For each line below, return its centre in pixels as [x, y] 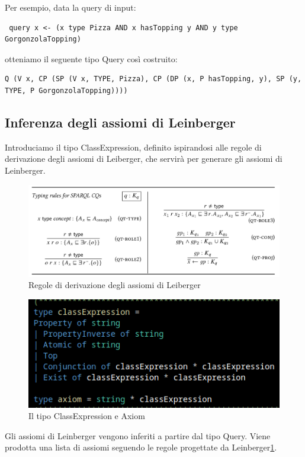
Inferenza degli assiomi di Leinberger [120, 122]
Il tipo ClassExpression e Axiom [87, 416]
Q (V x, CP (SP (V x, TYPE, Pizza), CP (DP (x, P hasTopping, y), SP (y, [153, 79]
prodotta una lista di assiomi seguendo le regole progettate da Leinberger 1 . [141, 447]
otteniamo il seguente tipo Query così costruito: [91, 58]
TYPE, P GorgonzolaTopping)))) [66, 90]
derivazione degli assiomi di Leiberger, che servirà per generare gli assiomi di [144, 159]
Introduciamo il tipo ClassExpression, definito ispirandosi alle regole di [133, 147]
